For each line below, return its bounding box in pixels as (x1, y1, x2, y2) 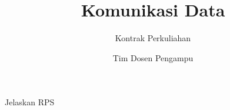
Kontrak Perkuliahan (115, 32, 191, 44)
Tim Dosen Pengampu (112, 51, 194, 64)
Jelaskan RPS (5, 96, 55, 108)
